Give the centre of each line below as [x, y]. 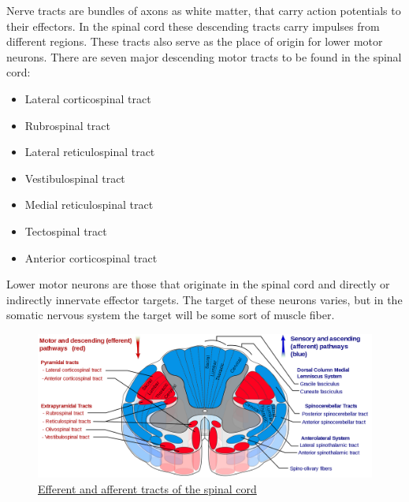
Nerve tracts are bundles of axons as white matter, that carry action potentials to [204, 10]
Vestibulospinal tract [75, 178]
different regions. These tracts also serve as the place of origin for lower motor [195, 41]
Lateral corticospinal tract [88, 98]
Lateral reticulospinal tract [90, 152]
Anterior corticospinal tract [91, 257]
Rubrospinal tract [67, 125]
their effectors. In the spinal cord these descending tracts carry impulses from [193, 26]
